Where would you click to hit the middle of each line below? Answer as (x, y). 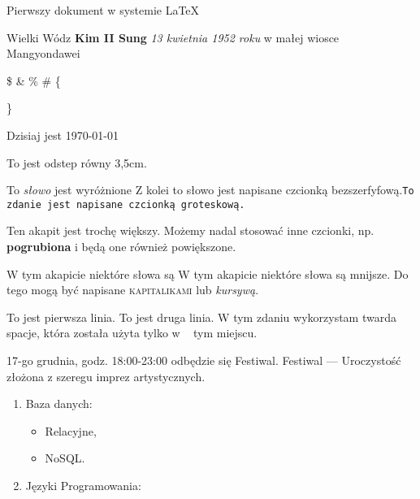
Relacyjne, (71, 430)
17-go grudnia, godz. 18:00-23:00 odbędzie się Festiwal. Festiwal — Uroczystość (204, 360)
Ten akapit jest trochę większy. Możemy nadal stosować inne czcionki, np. (191, 230)
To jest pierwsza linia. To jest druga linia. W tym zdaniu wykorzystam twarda (201, 317)
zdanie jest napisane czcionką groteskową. (126, 204)
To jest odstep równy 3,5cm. (77, 162)
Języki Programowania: (83, 485)
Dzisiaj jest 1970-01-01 (63, 135)
